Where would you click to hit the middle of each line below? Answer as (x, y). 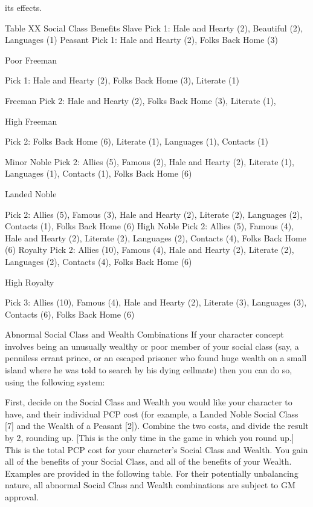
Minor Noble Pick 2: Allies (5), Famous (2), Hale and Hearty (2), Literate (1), (150, 161)
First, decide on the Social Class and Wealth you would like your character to (149, 402)
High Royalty (30, 282)
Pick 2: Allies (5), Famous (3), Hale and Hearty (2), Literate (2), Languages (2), (154, 214)
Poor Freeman (31, 60)
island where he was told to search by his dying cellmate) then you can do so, (149, 370)
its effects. (24, 7)
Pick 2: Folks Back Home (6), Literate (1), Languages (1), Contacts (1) (137, 141)
